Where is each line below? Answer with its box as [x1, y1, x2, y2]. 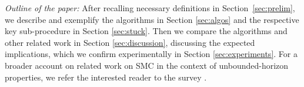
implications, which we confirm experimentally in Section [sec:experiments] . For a [5, 48, 298, 60]
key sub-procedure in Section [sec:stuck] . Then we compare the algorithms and [5, 25, 288, 37]
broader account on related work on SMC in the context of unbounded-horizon [5, 59, 289, 71]
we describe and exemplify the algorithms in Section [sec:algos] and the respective [5, 13, 299, 25]
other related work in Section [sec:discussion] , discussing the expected [5, 36, 255, 48]
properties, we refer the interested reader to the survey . [5, 71, 207, 83]
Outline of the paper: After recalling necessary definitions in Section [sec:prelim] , [5, 2, 295, 14]
